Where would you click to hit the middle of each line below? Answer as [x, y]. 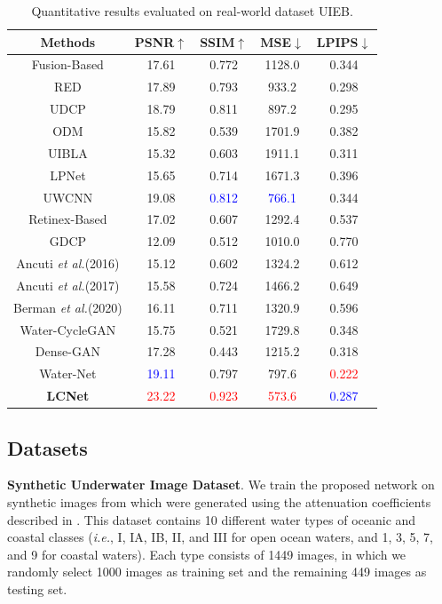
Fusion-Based [67, 64]
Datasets [47, 447]
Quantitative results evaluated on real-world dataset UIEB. [192, 11]
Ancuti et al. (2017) [68, 285]
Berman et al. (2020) [68, 307]
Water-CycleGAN [68, 329]
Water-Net [68, 374]
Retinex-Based [68, 219]
